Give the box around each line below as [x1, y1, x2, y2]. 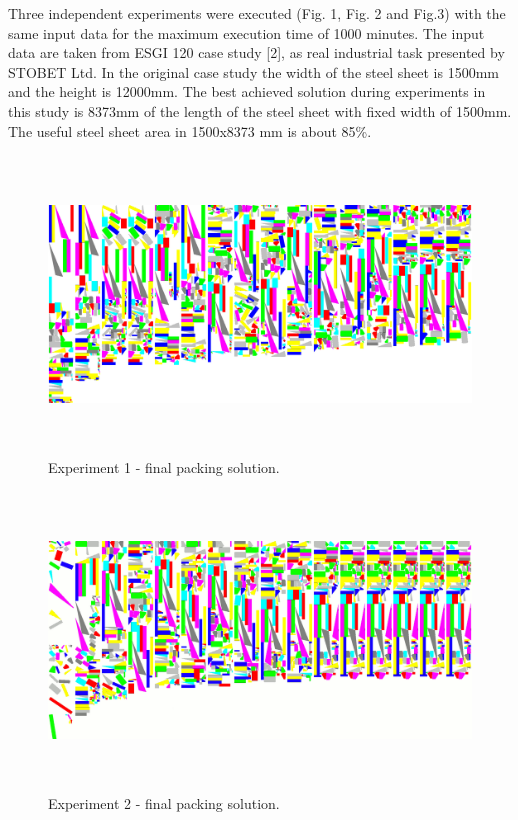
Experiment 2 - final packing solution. [48, 792, 280, 813]
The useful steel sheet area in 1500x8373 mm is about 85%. [8, 120, 372, 141]
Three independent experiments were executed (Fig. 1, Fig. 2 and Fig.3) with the [8, 3, 506, 23]
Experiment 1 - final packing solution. [48, 456, 280, 477]
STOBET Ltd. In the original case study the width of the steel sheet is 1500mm [8, 61, 499, 82]
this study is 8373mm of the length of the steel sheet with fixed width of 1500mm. [8, 100, 512, 121]
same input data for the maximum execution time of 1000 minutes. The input [8, 22, 485, 43]
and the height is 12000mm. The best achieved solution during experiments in [8, 81, 486, 102]
